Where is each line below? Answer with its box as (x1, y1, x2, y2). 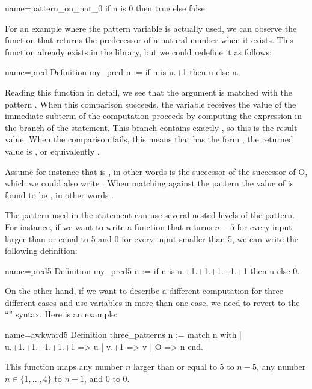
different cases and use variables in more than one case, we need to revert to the (5, 296, 300, 308)
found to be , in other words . (5, 188, 114, 201)
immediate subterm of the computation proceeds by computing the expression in (5, 109, 302, 122)
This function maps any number (5, 360, 123, 373)
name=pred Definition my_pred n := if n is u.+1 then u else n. (5, 66, 239, 78)
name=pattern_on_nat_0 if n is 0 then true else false (5, 2, 205, 14)
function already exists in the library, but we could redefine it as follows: (5, 45, 272, 58)
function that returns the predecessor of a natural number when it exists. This (5, 34, 293, 46)
